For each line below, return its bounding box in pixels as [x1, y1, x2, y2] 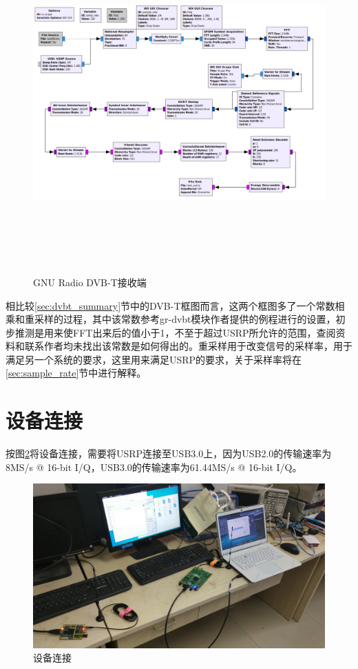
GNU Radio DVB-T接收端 [33, 274, 147, 289]
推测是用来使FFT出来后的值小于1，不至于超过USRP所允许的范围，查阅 [14, 325, 336, 339]
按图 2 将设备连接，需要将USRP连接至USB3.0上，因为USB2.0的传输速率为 [6, 446, 332, 461]
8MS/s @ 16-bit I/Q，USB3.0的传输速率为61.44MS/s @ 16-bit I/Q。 [6, 459, 302, 474]
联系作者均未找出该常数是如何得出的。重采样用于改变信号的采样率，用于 [24, 339, 352, 353]
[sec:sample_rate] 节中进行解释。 [6, 366, 147, 380]
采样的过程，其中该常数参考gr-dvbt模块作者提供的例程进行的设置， [34, 312, 336, 326]
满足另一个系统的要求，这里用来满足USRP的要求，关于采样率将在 [6, 352, 302, 366]
